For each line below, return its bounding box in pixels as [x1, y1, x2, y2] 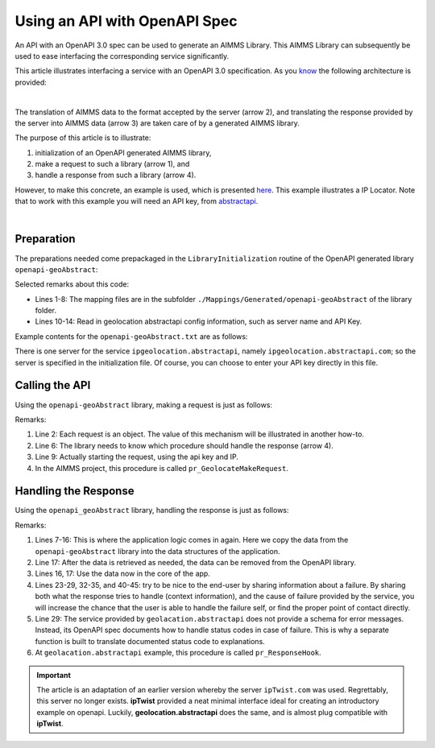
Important [36, 670, 72, 680]
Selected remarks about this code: [14, 279, 129, 289]
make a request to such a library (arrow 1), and [35, 159, 190, 169]
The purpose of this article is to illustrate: [14, 133, 151, 143]
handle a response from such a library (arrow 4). [35, 170, 197, 180]
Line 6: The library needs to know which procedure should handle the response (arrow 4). [35, 440, 333, 450]
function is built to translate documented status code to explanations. [35, 636, 265, 646]
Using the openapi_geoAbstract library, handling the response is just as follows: [14, 506, 289, 515]
